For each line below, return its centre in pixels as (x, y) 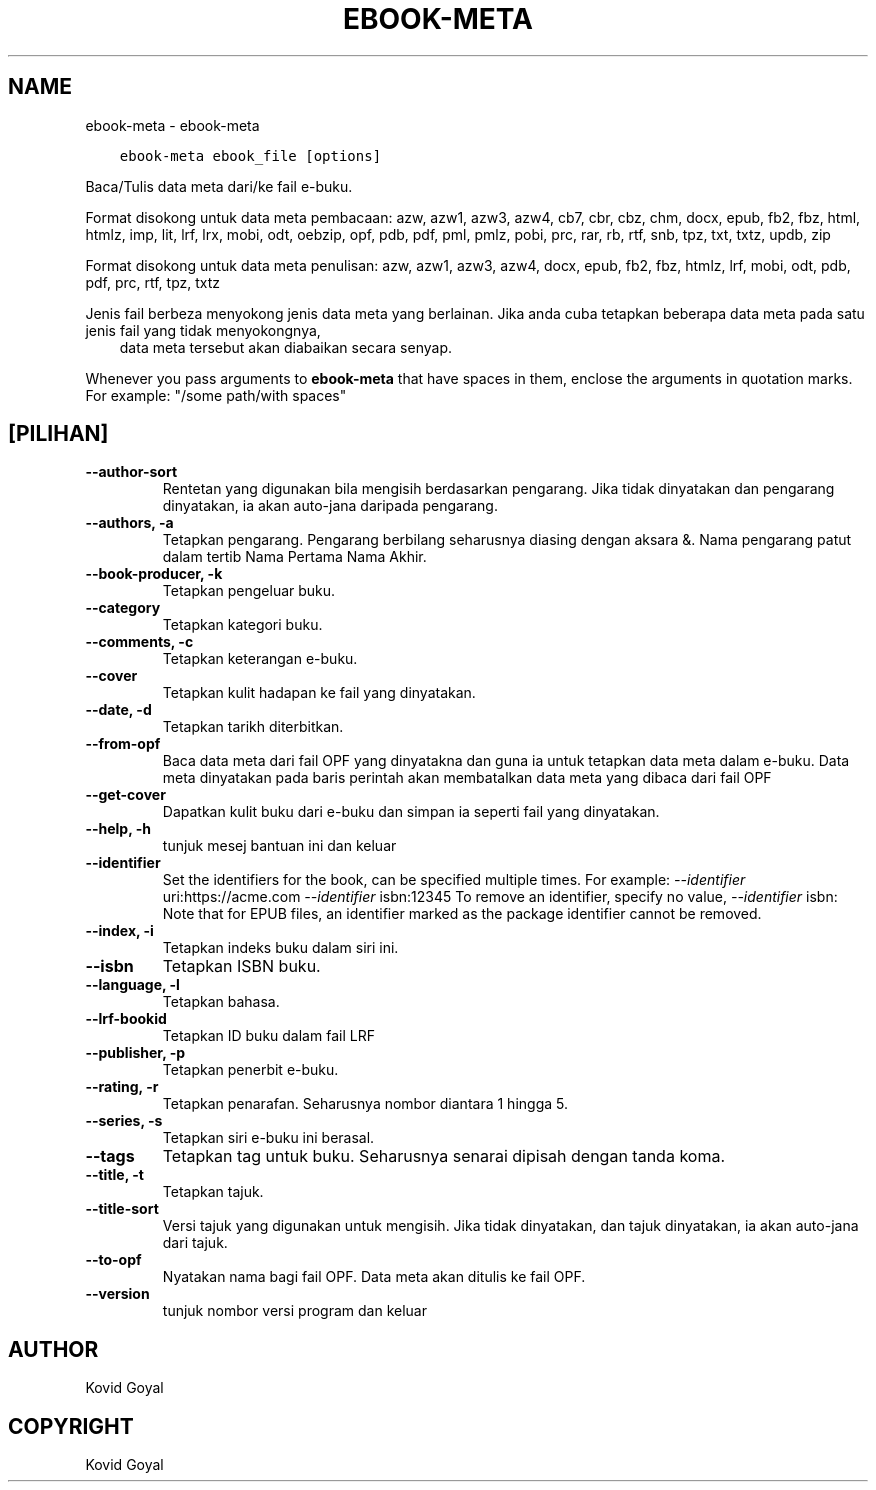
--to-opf (113, 1260)
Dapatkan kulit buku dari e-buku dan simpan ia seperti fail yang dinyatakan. (411, 812)
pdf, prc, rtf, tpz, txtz (153, 282)
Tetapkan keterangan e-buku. (260, 659)
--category (123, 608)
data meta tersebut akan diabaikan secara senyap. (286, 347)
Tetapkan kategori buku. (242, 625)
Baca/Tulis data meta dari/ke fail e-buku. (219, 186)
